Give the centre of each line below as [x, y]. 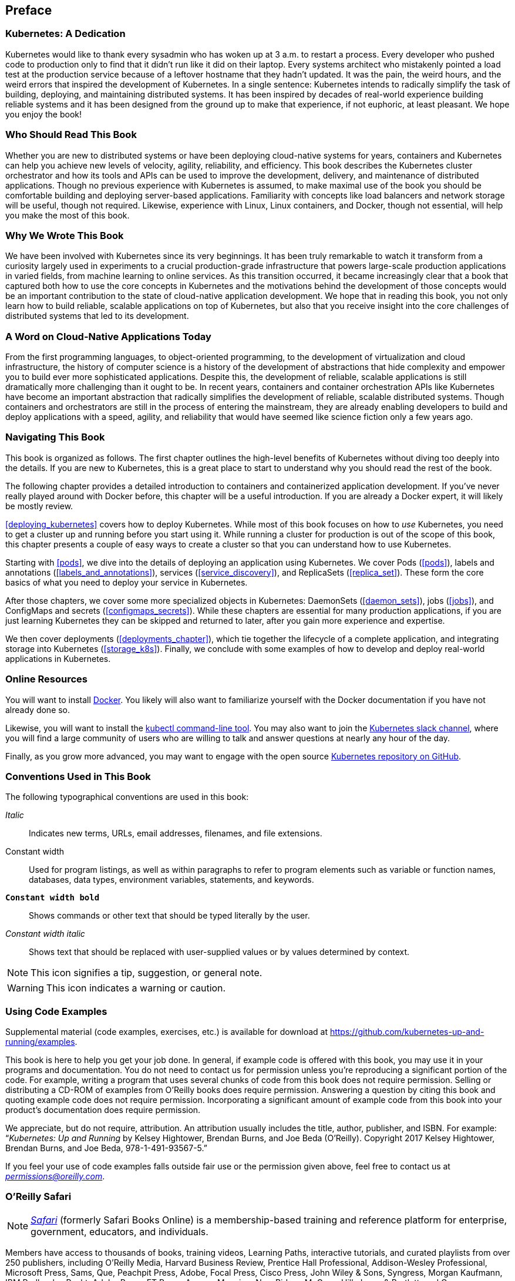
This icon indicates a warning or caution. [136, 988]
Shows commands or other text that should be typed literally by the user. [169, 916]
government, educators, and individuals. [120, 1231]
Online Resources [46, 679]
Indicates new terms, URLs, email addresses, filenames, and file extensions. [176, 833]
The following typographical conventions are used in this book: [127, 797]
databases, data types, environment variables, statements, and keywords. [171, 880]
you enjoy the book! [43, 114]
